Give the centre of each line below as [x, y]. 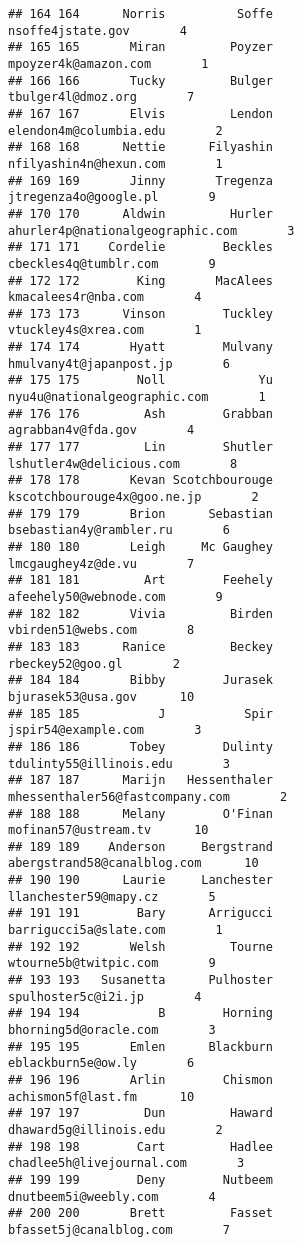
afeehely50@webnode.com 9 [115, 596]
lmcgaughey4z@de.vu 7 [101, 563]
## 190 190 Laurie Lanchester [140, 880]
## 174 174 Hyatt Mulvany [140, 347]
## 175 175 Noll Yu [140, 380]
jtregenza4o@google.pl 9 [112, 197]
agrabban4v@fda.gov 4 [101, 430]
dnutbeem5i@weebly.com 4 [112, 1196]
